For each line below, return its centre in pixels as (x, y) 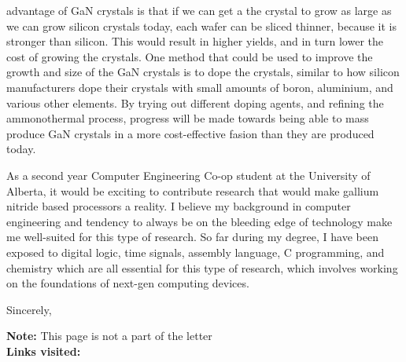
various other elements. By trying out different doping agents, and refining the (195, 102)
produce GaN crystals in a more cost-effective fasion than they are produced (190, 133)
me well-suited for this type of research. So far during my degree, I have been (192, 237)
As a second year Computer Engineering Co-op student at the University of (188, 175)
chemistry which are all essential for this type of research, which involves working (202, 267)
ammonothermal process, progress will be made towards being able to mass (188, 118)
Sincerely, (29, 309)
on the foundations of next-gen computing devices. (128, 283)
